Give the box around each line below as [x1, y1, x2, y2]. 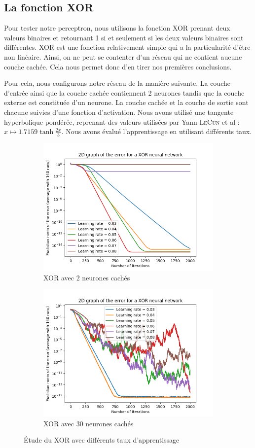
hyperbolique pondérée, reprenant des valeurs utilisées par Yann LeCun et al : [4, 116, 240, 127]
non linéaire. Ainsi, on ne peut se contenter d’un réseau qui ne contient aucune [4, 51, 242, 62]
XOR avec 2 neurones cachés [43, 272, 130, 282]
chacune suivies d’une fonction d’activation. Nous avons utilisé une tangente [4, 106, 234, 117]
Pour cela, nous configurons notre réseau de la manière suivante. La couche [4, 78, 230, 88]
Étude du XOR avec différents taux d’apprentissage [24, 435, 180, 445]
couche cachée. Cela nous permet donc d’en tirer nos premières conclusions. [4, 61, 232, 71]
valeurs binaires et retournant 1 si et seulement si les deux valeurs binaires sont [4, 32, 244, 42]
